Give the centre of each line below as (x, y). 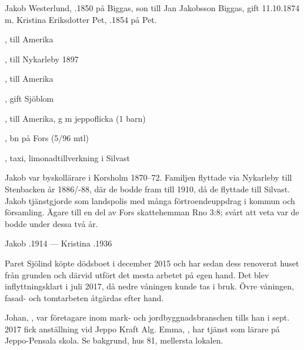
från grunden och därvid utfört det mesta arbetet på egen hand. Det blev (137, 274)
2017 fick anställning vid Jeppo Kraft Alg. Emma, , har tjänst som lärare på (142, 329)
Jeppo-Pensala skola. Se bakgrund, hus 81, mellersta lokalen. (114, 340)
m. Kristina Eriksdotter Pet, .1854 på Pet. (81, 19)
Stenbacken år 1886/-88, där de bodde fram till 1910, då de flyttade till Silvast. (148, 189)
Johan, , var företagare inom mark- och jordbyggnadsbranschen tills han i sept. (147, 317)
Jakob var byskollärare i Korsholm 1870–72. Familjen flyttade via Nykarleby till (148, 177)
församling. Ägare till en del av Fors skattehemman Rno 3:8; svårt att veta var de (152, 212)
